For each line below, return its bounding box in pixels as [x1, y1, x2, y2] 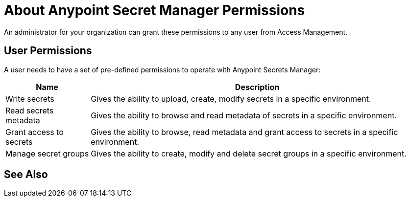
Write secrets [5, 93, 54, 104]
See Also [4, 168, 48, 181]
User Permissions [4, 45, 92, 57]
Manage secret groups [5, 148, 89, 158]
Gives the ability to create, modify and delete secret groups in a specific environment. [91, 148, 407, 158]
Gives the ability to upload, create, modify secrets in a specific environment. [91, 93, 371, 104]
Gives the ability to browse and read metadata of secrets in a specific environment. [91, 110, 397, 120]
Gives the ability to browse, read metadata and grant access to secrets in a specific [91, 127, 398, 137]
